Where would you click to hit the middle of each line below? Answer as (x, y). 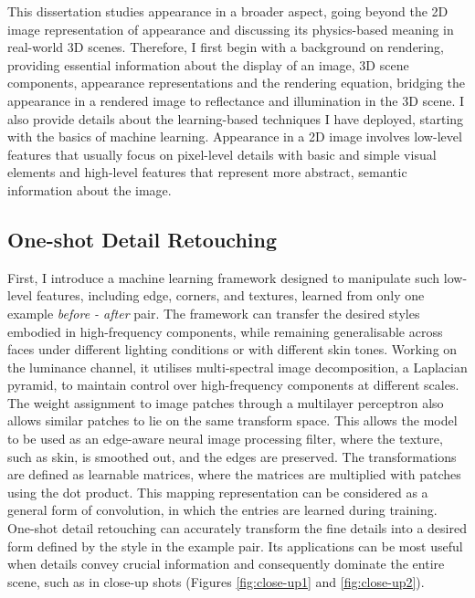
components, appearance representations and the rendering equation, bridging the (237, 83)
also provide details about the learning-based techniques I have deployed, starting (236, 118)
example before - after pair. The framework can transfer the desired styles (214, 313)
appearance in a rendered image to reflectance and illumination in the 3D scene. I (236, 100)
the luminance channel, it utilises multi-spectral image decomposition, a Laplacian (237, 367)
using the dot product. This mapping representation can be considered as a (218, 492)
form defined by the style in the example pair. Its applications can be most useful (235, 546)
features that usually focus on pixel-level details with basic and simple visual (222, 154)
